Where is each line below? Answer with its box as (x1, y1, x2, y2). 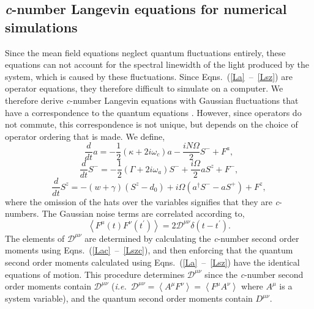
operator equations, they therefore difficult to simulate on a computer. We (5, 82, 283, 95)
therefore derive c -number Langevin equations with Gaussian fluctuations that (5, 93, 299, 106)
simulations (5, 17, 78, 36)
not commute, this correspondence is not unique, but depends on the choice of (5, 118, 298, 131)
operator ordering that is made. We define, (5, 129, 165, 142)
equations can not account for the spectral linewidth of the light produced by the (5, 58, 309, 71)
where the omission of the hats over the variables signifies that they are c (5, 195, 280, 208)
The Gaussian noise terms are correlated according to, (42, 207, 245, 220)
